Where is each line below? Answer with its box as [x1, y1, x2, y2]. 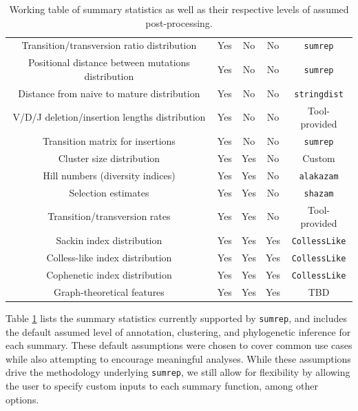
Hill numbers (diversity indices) [43, 168, 176, 182]
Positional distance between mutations [28, 55, 190, 70]
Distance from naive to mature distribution [18, 86, 200, 100]
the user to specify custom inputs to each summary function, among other [6, 379, 318, 393]
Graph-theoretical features [53, 284, 165, 299]
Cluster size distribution [58, 151, 160, 166]
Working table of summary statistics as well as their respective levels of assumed [9, 2, 349, 16]
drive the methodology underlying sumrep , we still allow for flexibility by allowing [6, 365, 350, 379]
